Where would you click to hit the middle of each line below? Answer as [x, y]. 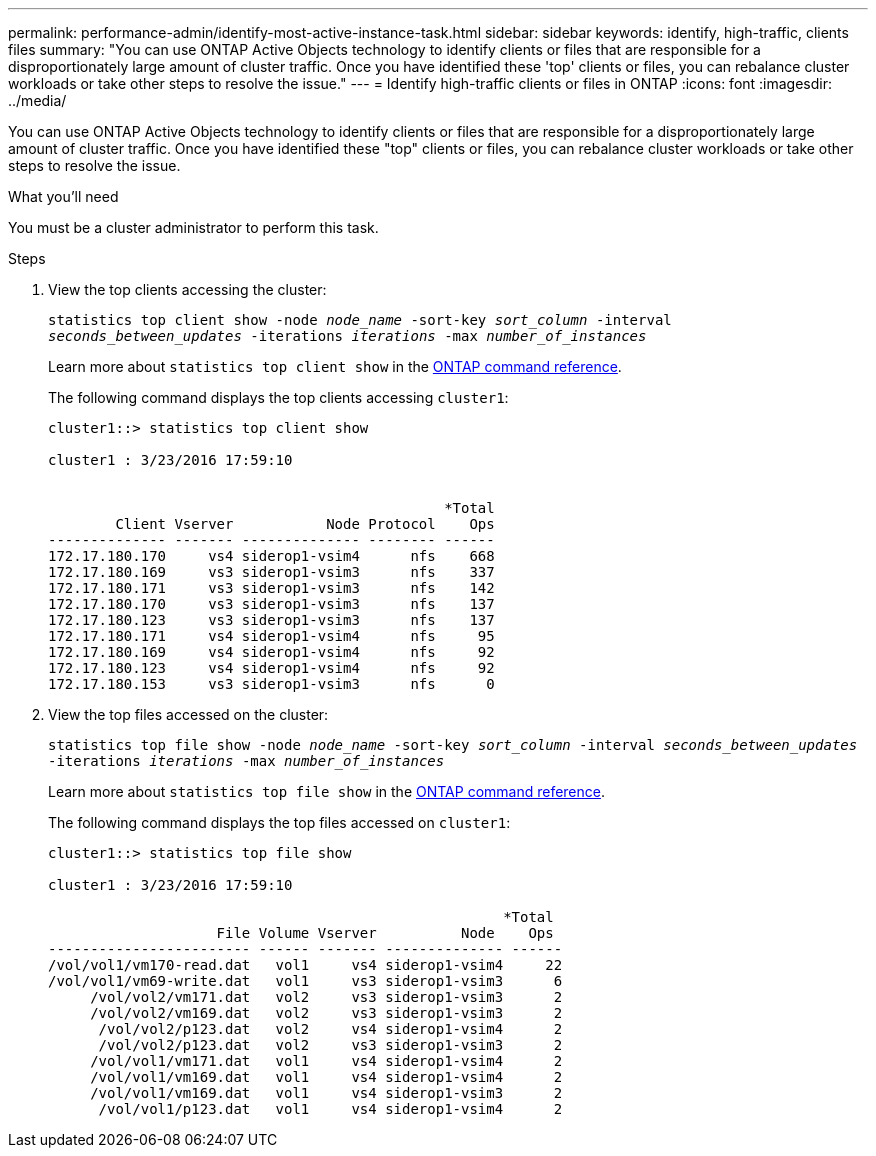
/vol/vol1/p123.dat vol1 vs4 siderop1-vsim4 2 [330, 1109]
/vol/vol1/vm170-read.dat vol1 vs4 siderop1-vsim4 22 [305, 965]
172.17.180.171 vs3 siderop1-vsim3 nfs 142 [271, 588]
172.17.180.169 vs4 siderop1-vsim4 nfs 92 [271, 652]
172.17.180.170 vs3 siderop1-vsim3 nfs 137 [271, 604]
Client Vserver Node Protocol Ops [305, 524]
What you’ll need [63, 196]
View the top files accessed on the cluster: [188, 714]
